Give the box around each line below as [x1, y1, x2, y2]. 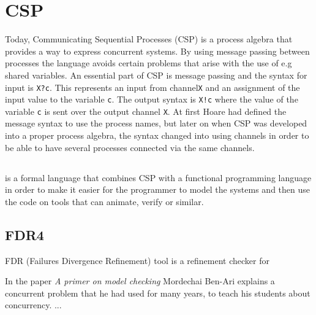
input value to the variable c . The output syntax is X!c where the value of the [5, 93, 298, 106]
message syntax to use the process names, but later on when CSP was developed [5, 117, 307, 130]
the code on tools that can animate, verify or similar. [5, 195, 204, 208]
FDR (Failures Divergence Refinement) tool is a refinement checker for [5, 254, 269, 266]
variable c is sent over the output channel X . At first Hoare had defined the [5, 104, 287, 117]
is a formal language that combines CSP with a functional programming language [5, 171, 312, 184]
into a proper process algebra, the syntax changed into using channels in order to [5, 129, 309, 142]
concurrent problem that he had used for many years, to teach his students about [5, 286, 310, 299]
